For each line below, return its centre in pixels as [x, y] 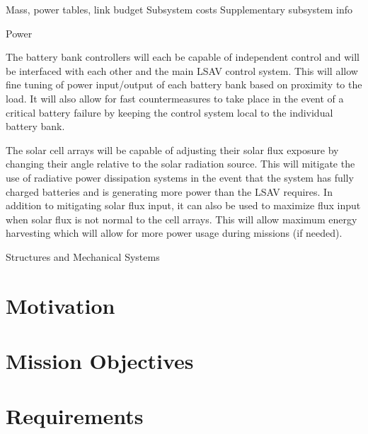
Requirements [75, 416]
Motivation [61, 305]
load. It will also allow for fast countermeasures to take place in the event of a [175, 98]
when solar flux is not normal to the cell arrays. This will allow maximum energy [182, 219]
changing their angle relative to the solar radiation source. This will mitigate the [180, 164]
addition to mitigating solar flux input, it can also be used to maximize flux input [183, 205]
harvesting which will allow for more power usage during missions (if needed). [174, 233]
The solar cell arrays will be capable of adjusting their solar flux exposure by [172, 149]
